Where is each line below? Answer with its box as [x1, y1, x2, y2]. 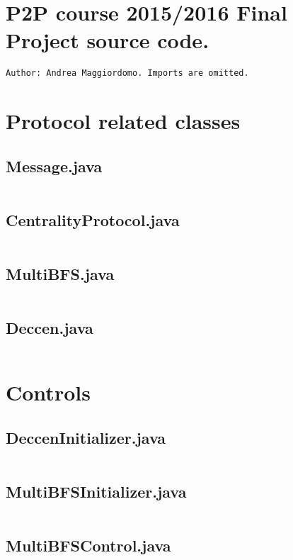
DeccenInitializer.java [6, 426, 166, 448]
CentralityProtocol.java [6, 208, 180, 230]
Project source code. [6, 26, 209, 55]
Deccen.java [6, 317, 93, 339]
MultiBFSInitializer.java [6, 481, 187, 503]
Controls [6, 378, 91, 407]
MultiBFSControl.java [6, 534, 171, 556]
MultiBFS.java [6, 263, 115, 285]
